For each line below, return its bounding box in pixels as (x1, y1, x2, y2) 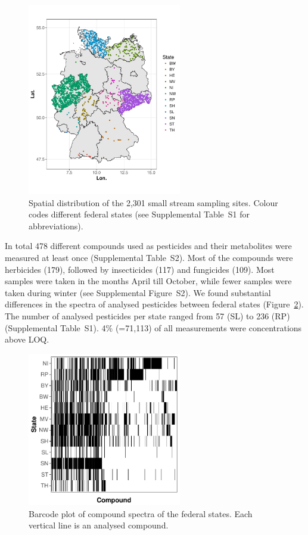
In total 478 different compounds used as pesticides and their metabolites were (5, 239, 292, 252)
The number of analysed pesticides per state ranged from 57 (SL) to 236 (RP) (5, 310, 290, 322)
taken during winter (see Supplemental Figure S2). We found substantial (5, 286, 271, 298)
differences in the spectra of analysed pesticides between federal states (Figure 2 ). (5, 298, 304, 310)
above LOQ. (5, 333, 49, 346)
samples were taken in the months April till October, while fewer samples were (5, 275, 292, 287)
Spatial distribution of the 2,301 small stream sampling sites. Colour (29, 196, 278, 209)
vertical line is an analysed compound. (29, 519, 169, 531)
